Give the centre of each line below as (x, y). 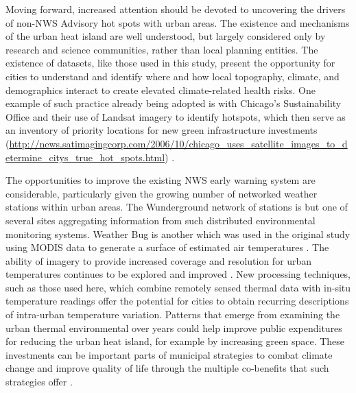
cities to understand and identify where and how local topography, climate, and (173, 76)
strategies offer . (39, 382)
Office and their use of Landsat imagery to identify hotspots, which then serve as (176, 116)
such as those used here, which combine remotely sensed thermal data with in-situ (178, 287)
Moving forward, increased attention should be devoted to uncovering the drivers (176, 9)
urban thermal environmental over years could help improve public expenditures (174, 327)
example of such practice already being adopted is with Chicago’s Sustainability (174, 103)
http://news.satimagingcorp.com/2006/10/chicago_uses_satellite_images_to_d (178, 143)
